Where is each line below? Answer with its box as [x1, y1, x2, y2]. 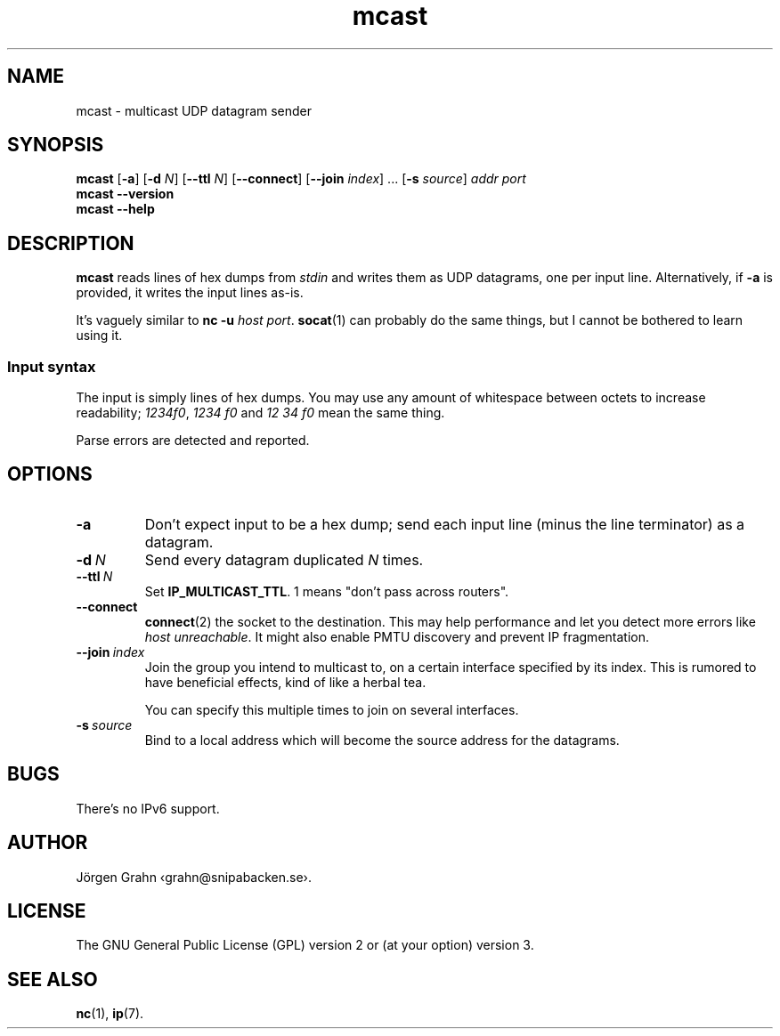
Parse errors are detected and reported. [76, 433, 310, 449]
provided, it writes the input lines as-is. [76, 285, 304, 301]
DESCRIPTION [7, 231, 134, 255]
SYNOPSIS [7, 134, 104, 157]
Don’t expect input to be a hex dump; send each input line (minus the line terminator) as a [144, 514, 745, 533]
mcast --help [76, 201, 155, 217]
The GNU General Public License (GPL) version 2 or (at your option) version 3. [76, 937, 534, 953]
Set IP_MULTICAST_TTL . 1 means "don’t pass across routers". [144, 583, 509, 599]
